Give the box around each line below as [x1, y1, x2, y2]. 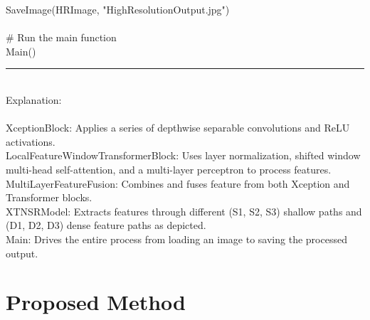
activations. [6, 134, 55, 149]
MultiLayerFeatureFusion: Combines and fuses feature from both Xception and [6, 176, 350, 191]
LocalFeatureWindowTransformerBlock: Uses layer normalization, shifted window [6, 148, 361, 163]
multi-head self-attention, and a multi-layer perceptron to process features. [6, 161, 332, 176]
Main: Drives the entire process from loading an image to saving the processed [6, 231, 347, 246]
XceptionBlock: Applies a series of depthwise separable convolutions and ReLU [6, 120, 350, 135]
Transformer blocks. [6, 190, 92, 205]
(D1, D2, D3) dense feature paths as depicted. [6, 218, 206, 233]
